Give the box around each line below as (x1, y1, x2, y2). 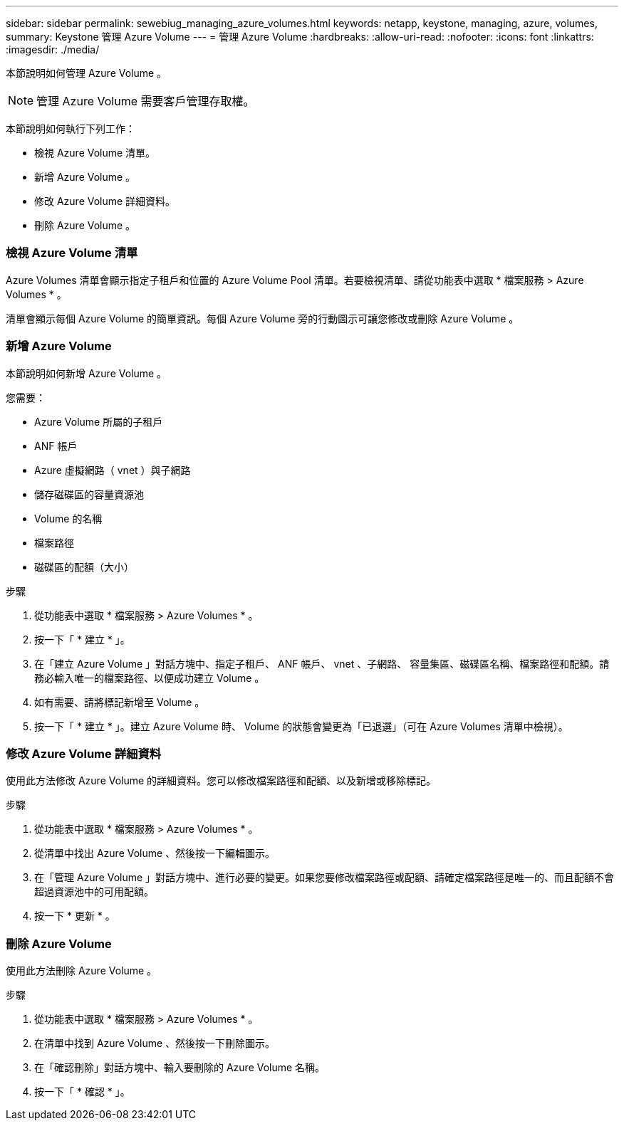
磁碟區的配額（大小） (34, 560, 134, 573)
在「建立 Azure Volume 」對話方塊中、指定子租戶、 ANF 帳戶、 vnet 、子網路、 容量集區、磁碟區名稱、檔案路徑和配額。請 (34, 657, 610, 670)
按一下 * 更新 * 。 (34, 910, 115, 922)
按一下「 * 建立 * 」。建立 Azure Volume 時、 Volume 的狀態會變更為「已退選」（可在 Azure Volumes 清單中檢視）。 (34, 720, 568, 732)
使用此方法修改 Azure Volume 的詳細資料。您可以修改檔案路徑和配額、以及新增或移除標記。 (6, 774, 437, 787)
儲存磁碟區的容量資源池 (34, 488, 144, 500)
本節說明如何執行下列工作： (6, 122, 135, 135)
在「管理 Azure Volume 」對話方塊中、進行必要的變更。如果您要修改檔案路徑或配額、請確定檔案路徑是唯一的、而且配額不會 (34, 871, 615, 884)
